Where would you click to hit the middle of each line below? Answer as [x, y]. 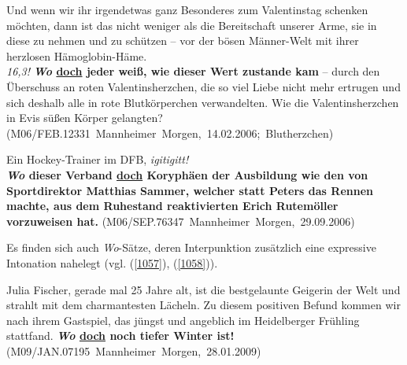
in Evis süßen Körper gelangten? [85, 118]
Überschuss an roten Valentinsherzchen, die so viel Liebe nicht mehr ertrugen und [203, 86]
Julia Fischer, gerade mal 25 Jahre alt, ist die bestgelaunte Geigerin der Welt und [203, 289]
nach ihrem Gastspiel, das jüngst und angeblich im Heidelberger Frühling [183, 320]
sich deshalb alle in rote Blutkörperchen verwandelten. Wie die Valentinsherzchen [203, 102]
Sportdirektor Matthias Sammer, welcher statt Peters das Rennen [190, 190]
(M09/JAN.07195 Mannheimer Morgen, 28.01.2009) [134, 350]
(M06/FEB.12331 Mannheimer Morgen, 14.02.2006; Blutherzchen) [170, 133]
